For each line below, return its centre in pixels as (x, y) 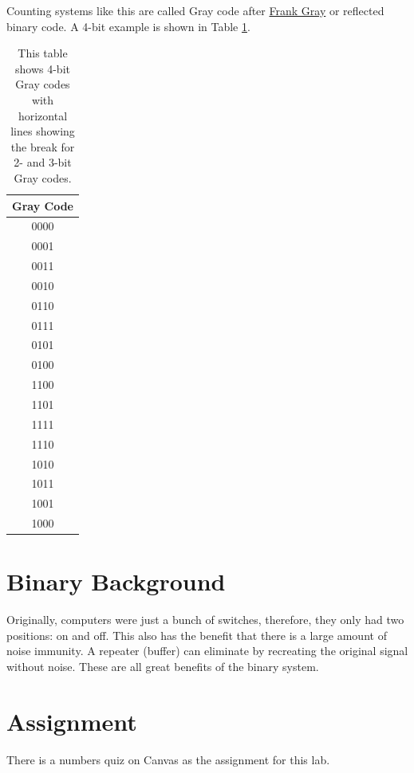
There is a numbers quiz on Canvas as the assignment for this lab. (168, 759)
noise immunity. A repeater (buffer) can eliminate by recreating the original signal (207, 651)
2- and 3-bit (43, 162)
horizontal (43, 115)
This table (43, 53)
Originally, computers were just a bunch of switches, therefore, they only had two (205, 620)
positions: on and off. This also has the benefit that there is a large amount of (197, 635)
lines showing (43, 131)
